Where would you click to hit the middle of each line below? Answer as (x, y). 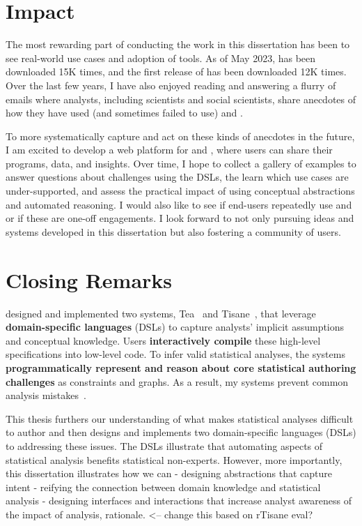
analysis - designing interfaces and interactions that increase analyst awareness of (179, 501)
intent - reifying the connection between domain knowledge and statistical (163, 487)
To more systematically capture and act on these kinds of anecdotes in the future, (180, 136)
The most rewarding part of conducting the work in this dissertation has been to (178, 44)
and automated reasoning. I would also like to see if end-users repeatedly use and (179, 204)
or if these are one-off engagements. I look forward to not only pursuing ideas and (180, 218)
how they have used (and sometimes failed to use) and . (124, 113)
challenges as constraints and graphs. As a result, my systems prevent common (177, 381)
